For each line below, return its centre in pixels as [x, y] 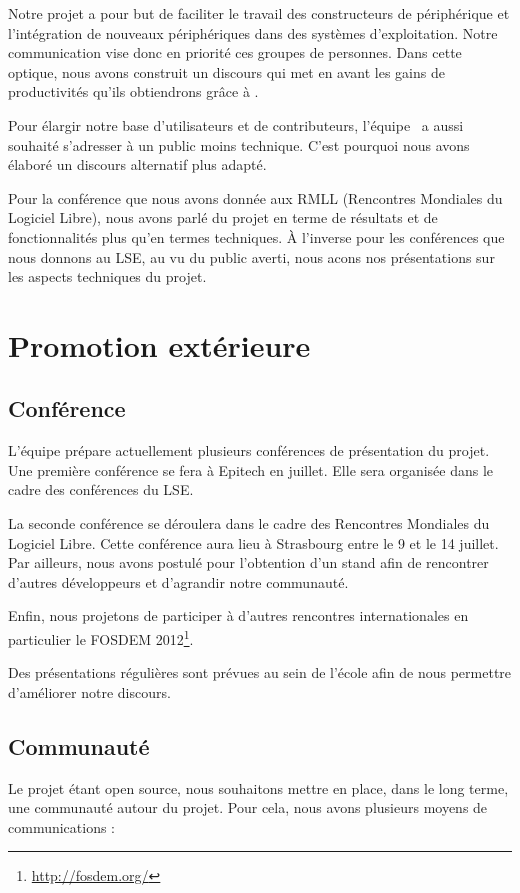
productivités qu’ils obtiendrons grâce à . [133, 91]
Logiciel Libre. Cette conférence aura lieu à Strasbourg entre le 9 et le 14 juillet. [253, 542]
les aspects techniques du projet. [107, 276]
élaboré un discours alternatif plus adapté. [137, 164]
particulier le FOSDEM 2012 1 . [101, 637]
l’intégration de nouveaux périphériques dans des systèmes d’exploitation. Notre [253, 32]
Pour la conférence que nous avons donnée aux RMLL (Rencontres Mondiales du [255, 197]
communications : [62, 826]
